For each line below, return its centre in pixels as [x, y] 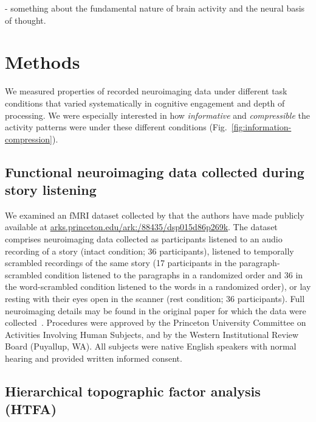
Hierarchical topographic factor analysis [133, 391]
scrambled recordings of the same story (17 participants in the [121, 263]
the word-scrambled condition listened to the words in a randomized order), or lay [158, 287]
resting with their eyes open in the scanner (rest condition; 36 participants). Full [155, 299]
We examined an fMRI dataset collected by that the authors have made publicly [155, 215]
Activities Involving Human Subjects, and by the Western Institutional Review [152, 334]
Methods [43, 62]
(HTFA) [31, 409]
